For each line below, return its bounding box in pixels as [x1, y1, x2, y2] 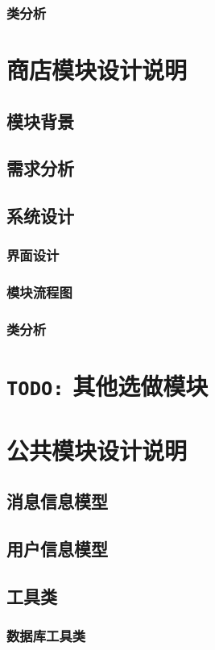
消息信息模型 [6, 489, 108, 514]
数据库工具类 [6, 626, 86, 646]
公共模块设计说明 [6, 433, 188, 466]
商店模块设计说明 [6, 53, 188, 86]
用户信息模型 [6, 536, 108, 561]
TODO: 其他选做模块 [6, 369, 209, 402]
